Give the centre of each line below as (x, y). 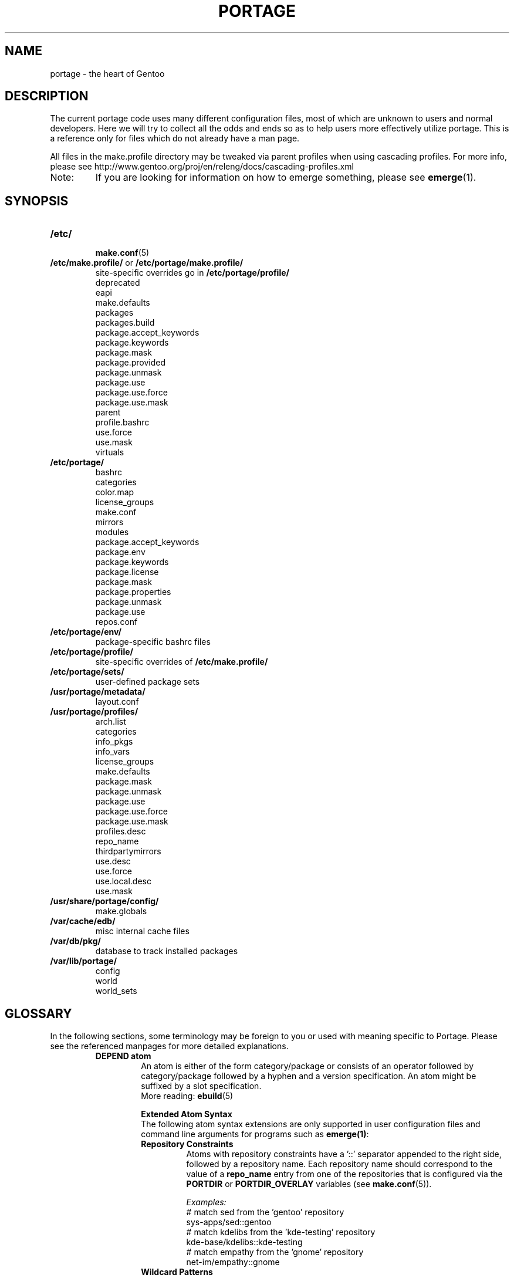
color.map (115, 492)
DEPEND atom (123, 1056)
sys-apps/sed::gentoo (229, 1222)
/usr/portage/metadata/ (98, 692)
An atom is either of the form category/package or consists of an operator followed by (307, 1066)
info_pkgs (114, 742)
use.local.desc (123, 881)
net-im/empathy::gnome (233, 1262)
